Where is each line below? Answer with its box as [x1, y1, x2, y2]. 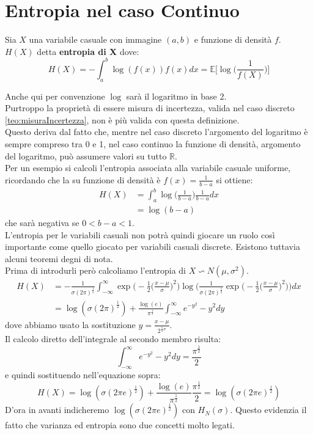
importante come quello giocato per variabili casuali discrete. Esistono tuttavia [5, 240, 300, 253]
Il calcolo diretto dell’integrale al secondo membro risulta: [5, 332, 221, 345]
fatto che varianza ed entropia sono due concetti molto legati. [5, 419, 235, 431]
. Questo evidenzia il [230, 403, 307, 416]
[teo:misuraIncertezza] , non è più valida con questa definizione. [5, 113, 240, 126]
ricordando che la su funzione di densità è [5, 173, 161, 186]
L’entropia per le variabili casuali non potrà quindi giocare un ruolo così [5, 228, 275, 241]
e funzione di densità [194, 33, 272, 46]
